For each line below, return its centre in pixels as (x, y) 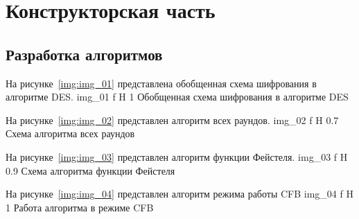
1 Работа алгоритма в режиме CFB (80, 207)
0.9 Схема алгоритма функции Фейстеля (90, 170)
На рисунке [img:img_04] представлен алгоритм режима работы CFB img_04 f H (180, 194)
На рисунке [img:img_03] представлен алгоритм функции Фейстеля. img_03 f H (177, 156)
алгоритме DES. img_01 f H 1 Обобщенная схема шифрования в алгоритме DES (177, 97)
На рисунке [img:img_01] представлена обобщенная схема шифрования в (161, 83)
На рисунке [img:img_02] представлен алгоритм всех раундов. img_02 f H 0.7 (172, 120)
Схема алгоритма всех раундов (70, 133)
